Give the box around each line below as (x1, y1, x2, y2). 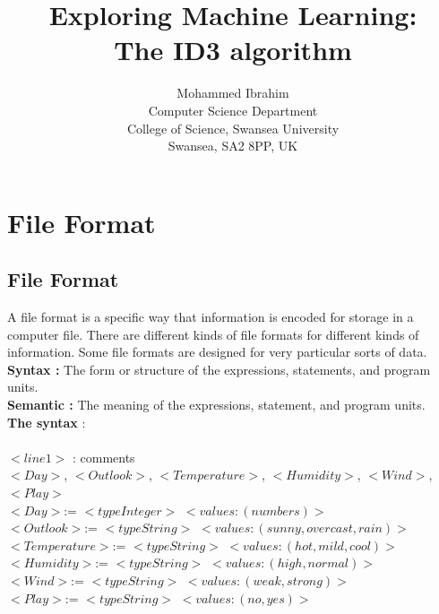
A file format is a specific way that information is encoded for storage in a (7, 307, 414, 326)
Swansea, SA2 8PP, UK (168, 136, 298, 155)
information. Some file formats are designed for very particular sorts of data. (7, 342, 427, 361)
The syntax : (7, 412, 86, 431)
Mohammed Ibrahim (176, 83, 289, 102)
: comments (72, 447, 135, 466)
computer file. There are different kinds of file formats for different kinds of (7, 324, 419, 343)
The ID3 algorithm (114, 31, 352, 68)
